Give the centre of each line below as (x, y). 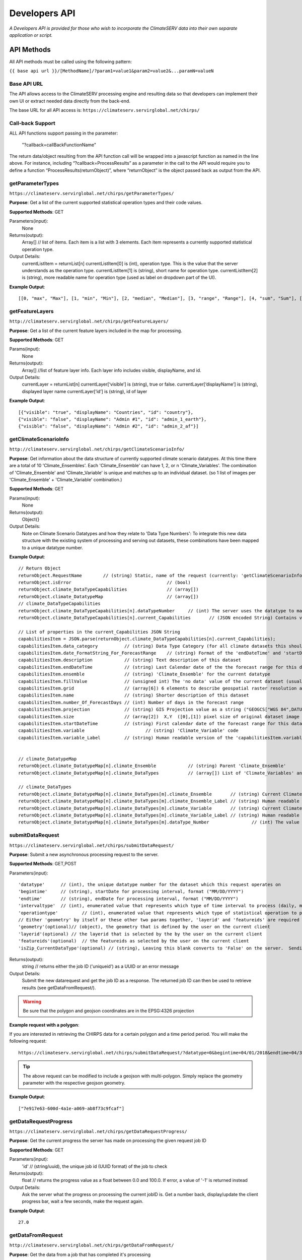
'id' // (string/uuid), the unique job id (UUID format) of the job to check (95, 1166)
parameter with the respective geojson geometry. (74, 1083)
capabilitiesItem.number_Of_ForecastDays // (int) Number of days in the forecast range (131, 702)
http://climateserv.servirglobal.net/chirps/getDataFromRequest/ (92, 1245)
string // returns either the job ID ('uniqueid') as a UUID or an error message (100, 966)
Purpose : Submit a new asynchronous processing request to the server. (84, 854)
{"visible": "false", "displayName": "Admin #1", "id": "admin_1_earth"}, (112, 419)
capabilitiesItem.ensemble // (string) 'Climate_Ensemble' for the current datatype (144, 674)
